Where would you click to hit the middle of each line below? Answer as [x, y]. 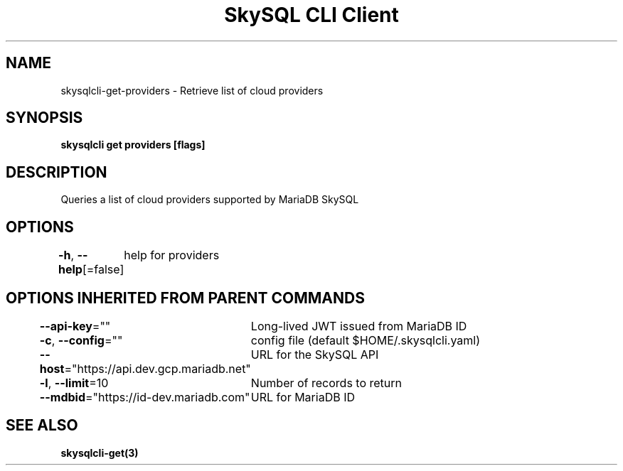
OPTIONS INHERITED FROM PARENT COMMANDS [185, 298]
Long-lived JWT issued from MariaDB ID [359, 326]
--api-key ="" [75, 326]
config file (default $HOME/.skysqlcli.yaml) [366, 340]
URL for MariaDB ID [303, 397]
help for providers [172, 255]
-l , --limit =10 [74, 383]
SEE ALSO [42, 426]
